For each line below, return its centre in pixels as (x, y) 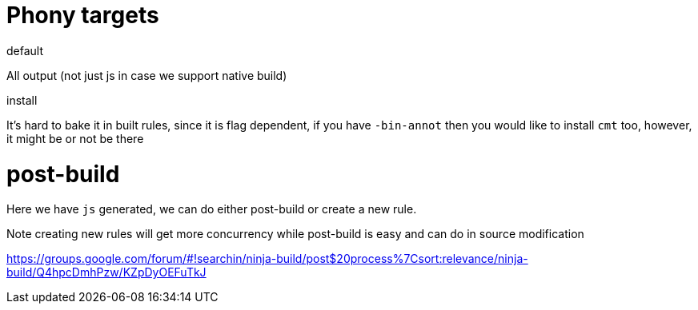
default (25, 50)
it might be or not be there (75, 138)
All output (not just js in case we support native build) (147, 75)
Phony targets (83, 15)
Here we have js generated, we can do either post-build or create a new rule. (212, 209)
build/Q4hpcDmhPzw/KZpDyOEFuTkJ (106, 272)
